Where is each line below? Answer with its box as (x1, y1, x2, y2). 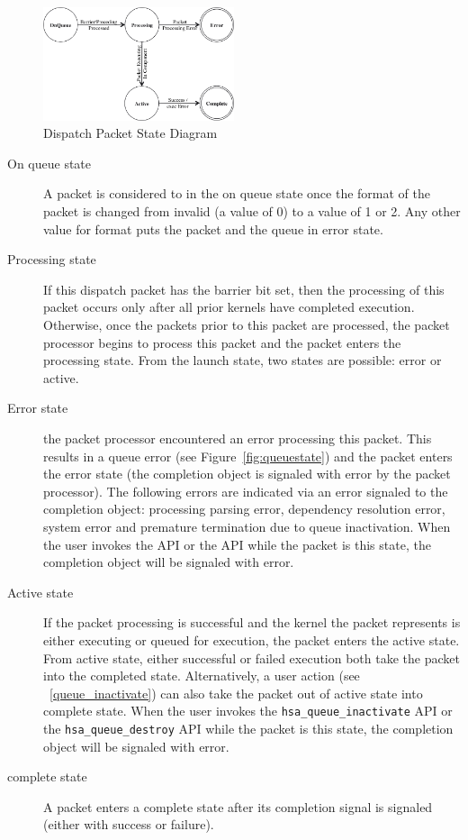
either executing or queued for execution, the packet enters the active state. (43, 630, 460, 649)
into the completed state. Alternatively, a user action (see (43, 666, 360, 685)
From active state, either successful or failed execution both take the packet (43, 648, 460, 667)
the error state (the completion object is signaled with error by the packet (43, 464, 451, 483)
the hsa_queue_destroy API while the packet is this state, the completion (43, 718, 454, 737)
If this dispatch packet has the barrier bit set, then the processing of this (43, 279, 445, 298)
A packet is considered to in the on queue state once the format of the (43, 184, 430, 203)
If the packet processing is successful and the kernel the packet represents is (43, 613, 461, 632)
